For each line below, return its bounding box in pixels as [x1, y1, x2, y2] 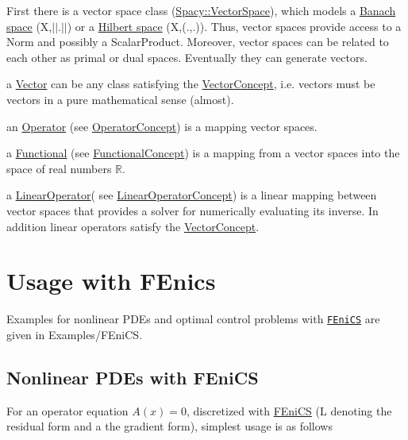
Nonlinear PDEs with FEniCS [6, 365, 259, 389]
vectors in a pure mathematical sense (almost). [6, 91, 234, 107]
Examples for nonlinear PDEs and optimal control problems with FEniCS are [6, 311, 380, 327]
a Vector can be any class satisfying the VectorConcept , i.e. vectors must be [6, 75, 375, 92]
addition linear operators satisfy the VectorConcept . [6, 218, 260, 234]
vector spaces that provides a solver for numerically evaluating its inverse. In [6, 202, 379, 218]
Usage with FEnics [6, 264, 216, 297]
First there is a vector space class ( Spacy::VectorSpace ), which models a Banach [6, 2, 396, 18]
